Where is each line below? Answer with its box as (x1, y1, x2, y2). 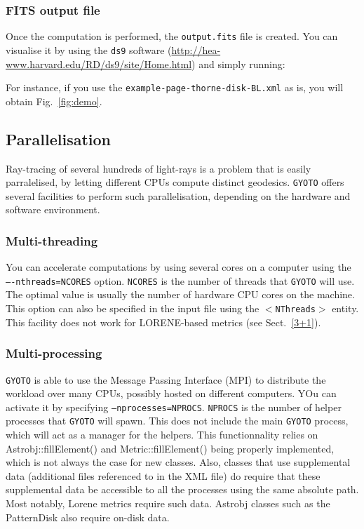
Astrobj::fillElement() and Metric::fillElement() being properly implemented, (6, 441, 335, 455)
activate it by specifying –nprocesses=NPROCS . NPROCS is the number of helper (6, 399, 342, 414)
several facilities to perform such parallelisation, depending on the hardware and (6, 188, 351, 203)
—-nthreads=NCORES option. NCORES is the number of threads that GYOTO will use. (6, 273, 355, 288)
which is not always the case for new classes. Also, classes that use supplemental (6, 455, 351, 469)
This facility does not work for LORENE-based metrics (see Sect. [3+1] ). (6, 314, 321, 329)
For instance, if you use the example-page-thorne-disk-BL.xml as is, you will (6, 80, 344, 95)
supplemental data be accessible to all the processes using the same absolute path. (6, 482, 359, 497)
